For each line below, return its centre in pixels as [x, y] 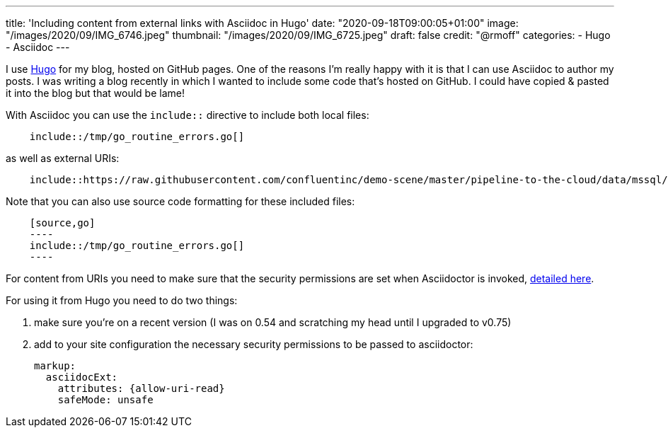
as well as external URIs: [63, 158]
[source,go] [62, 223]
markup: [55, 366]
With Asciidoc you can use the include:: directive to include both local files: [188, 115]
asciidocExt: [82, 377]
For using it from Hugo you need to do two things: [122, 300]
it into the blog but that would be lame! [95, 93]
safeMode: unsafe [105, 400]
